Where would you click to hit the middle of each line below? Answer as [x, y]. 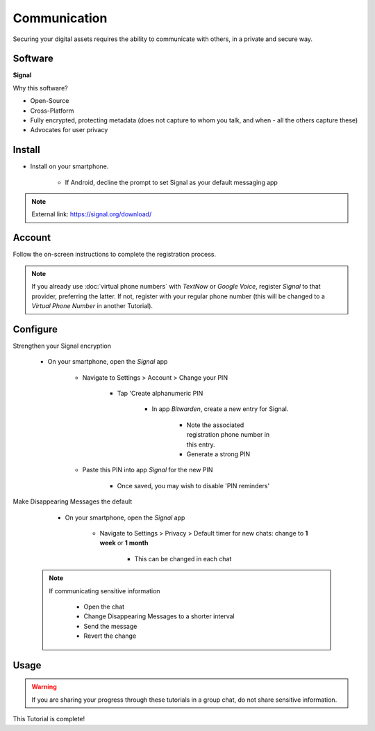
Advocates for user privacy [69, 130]
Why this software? [41, 88]
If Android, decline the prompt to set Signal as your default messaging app [171, 182]
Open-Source [50, 101]
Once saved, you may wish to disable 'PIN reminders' [193, 485]
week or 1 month [124, 543]
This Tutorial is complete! [49, 719]
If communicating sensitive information [105, 591]
